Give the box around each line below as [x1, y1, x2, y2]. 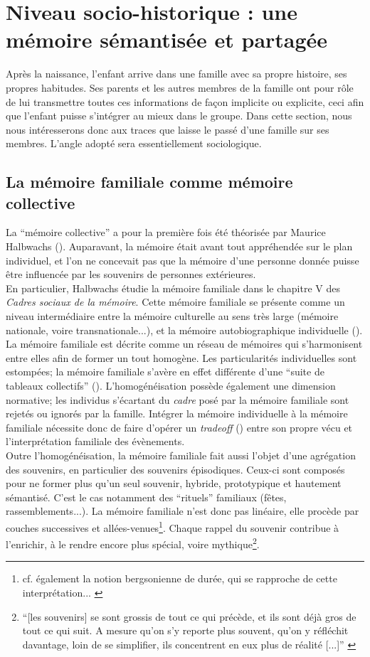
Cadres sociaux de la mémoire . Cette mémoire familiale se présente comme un [6, 294, 345, 309]
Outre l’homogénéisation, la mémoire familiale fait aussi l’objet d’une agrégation [6, 447, 356, 462]
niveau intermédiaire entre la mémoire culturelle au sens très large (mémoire [6, 309, 339, 324]
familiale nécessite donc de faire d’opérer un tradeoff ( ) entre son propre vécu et [6, 420, 353, 434]
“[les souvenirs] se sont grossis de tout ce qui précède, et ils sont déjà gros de [22, 609, 356, 624]
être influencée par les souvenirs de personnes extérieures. [6, 267, 256, 282]
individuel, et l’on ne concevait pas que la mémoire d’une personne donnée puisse [6, 252, 359, 267]
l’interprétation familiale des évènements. [6, 434, 185, 449]
